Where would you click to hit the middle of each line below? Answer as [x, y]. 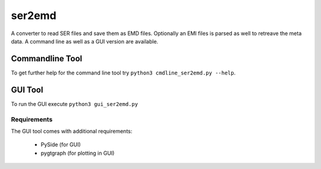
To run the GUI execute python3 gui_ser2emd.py [75, 104]
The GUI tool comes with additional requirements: [72, 131]
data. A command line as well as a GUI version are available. [85, 41]
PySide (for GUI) [61, 145]
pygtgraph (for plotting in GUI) [78, 153]
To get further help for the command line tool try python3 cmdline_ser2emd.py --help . [123, 73]
